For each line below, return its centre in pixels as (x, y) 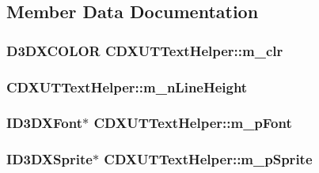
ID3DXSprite (49, 159)
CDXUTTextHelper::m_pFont (193, 123)
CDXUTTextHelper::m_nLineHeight (127, 86)
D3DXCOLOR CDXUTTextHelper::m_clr (145, 50)
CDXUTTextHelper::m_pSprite (208, 159)
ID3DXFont (45, 123)
